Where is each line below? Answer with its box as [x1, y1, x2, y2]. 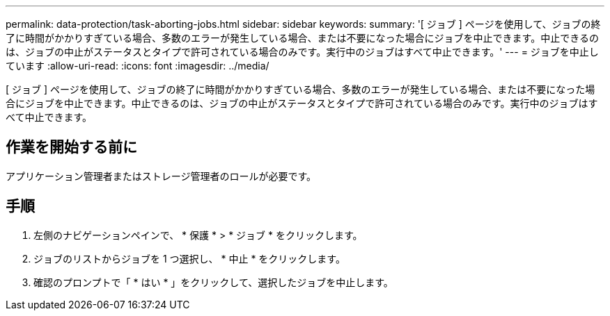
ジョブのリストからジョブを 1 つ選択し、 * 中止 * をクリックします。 [33, 252, 345, 265]
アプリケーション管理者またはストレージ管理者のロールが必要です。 [6, 169, 317, 182]
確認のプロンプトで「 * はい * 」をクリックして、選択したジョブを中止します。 [33, 276, 393, 288]
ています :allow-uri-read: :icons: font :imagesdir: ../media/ [6, 60, 269, 72]
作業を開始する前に [6, 138, 137, 156]
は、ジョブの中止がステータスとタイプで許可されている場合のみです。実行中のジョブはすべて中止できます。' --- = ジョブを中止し [6, 46, 599, 58]
